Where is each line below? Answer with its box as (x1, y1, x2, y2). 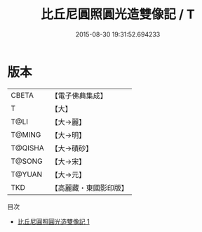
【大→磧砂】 (50, 143, 93, 153)
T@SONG (11, 156, 43, 166)
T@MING (11, 129, 41, 139)
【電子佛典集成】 (50, 91, 107, 101)
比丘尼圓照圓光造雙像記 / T (41, 6, 195, 22)
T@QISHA (11, 143, 44, 153)
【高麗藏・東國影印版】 (50, 183, 128, 193)
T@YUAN (11, 169, 43, 179)
